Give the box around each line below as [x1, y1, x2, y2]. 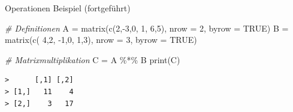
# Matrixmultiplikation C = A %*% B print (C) [5, 53, 180, 66]
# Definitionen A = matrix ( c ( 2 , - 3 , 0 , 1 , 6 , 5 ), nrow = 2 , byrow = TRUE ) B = [5, 21, 289, 34]
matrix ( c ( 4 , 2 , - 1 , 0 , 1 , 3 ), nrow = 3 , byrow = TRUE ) [5, 33, 197, 46]
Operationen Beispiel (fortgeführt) [5, 2, 131, 14]
